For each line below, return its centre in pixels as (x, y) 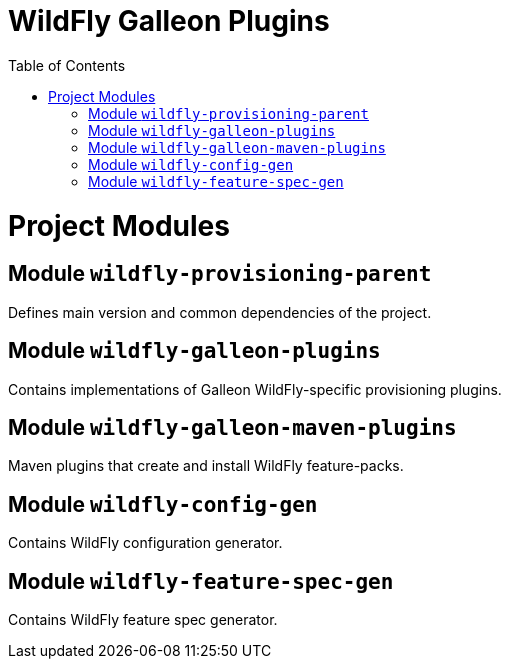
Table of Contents (67, 65)
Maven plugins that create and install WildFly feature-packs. (206, 466)
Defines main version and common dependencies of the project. (220, 312)
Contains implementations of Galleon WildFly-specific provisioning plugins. (255, 389)
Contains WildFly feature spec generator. (143, 620)
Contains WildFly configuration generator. (145, 543)
